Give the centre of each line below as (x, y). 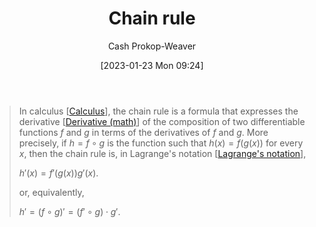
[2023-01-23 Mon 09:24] (152, 65)
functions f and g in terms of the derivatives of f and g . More (143, 132)
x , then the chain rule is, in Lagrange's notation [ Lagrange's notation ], (162, 153)
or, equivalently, (51, 192)
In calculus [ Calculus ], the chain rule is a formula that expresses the (158, 111)
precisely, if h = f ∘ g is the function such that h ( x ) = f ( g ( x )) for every (161, 143)
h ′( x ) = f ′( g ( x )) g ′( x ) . (58, 173)
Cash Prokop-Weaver (152, 46)
